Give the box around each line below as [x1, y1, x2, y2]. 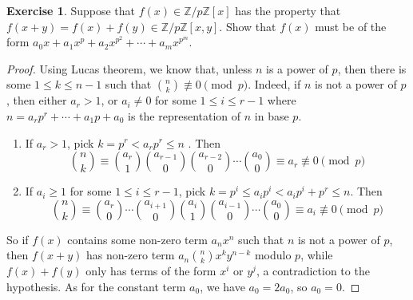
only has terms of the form [85, 262, 216, 279]
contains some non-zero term [67, 231, 208, 247]
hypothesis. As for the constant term [6, 278, 186, 294]
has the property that [235, 2, 341, 18]
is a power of [266, 60, 328, 77]
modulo [254, 247, 292, 263]
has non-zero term [85, 247, 175, 263]
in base [254, 107, 289, 124]
